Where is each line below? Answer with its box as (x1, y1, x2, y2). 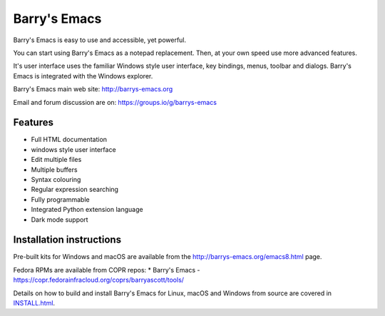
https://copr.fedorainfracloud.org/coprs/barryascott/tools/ (13, 275, 185, 285)
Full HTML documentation (31, 136, 107, 144)
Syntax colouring (31, 175, 81, 183)
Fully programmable (31, 195, 90, 203)
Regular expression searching (31, 185, 119, 194)
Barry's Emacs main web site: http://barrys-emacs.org (13, 85, 173, 93)
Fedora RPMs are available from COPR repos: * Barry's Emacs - (13, 265, 200, 274)
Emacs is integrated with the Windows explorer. (13, 71, 153, 80)
